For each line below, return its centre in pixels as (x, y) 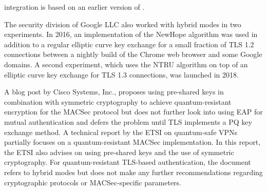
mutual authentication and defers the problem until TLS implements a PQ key (128, 121)
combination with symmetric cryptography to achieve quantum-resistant (118, 101)
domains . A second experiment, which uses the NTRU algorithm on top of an (126, 64)
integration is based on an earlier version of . (74, 7)
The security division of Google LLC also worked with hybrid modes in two (123, 24)
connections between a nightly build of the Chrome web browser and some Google (133, 54)
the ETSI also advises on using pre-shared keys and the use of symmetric (119, 152)
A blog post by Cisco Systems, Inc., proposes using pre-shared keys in (114, 92)
